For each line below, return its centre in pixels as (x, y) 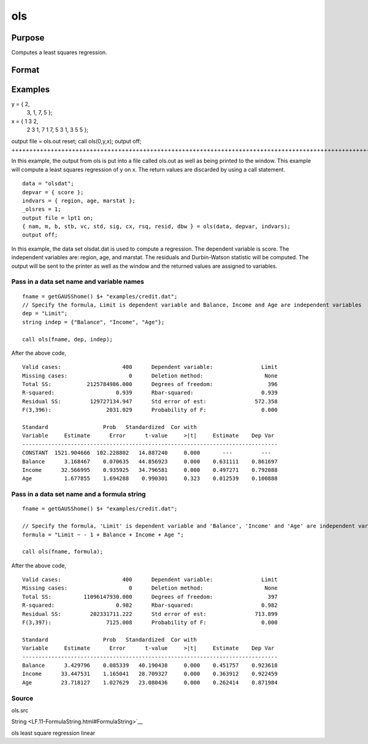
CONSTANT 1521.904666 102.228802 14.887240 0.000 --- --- (147, 453)
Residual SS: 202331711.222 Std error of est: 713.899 (150, 614)
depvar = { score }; (53, 192)
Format (25, 70)
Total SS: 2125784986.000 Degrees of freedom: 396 (150, 384)
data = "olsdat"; (48, 184)
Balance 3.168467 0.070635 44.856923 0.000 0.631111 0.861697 (150, 461)
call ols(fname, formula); (63, 552)
